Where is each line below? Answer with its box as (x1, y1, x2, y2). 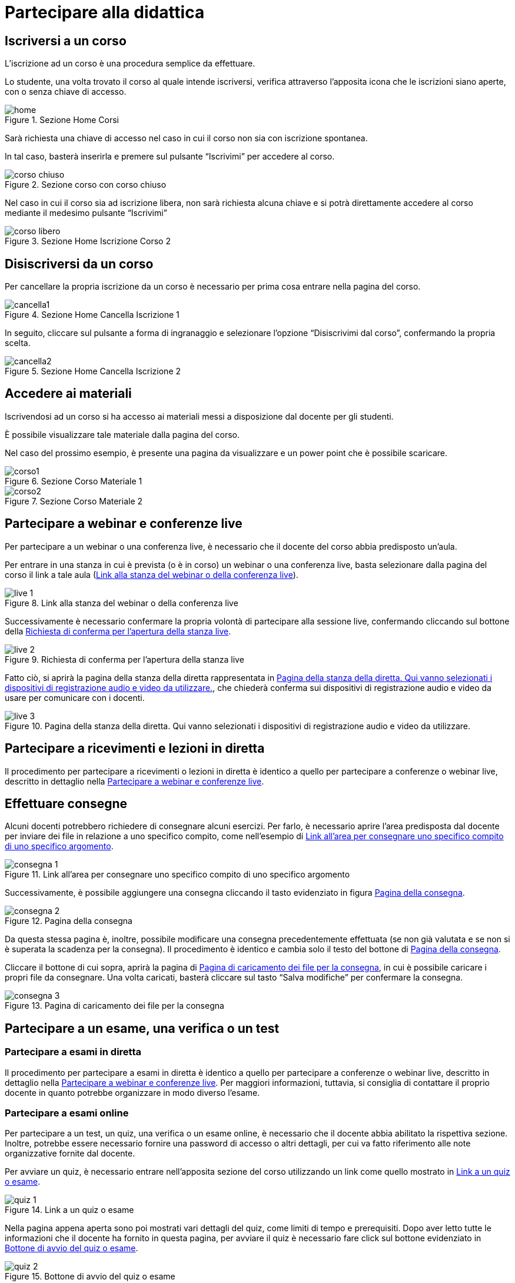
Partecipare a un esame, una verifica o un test (5, 1021, 280, 1036)
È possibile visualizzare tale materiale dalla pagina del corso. (5, 429, 240, 440)
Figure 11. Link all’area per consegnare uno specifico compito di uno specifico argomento (5, 869, 350, 880)
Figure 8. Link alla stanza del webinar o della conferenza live (5, 597, 238, 608)
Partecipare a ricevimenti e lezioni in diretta (5, 741, 265, 756)
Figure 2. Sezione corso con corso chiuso (5, 180, 167, 190)
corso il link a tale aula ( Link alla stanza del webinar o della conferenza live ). (5, 569, 298, 580)
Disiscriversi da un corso (5, 256, 154, 271)
